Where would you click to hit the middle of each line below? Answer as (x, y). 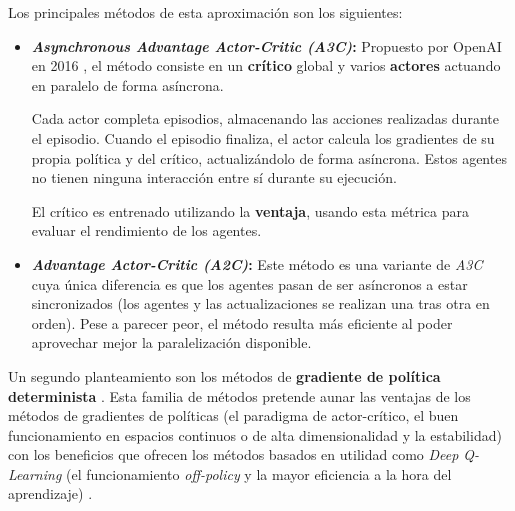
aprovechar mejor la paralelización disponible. (171, 342)
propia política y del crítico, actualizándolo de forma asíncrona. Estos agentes (269, 157)
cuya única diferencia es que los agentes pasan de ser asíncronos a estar (249, 283)
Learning (35, 473)
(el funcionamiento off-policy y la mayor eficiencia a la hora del (258, 473)
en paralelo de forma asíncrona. (127, 84)
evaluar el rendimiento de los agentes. (146, 230)
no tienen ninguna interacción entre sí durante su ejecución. (214, 177)
